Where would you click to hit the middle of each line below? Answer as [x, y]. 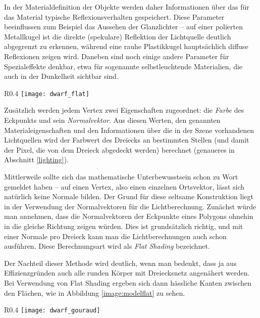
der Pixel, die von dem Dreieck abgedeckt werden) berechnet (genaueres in [119, 149]
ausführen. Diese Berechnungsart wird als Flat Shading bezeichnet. [107, 246]
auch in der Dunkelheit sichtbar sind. [61, 76]
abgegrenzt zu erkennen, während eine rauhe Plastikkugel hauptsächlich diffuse [126, 46]
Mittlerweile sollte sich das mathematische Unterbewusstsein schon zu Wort [121, 176]
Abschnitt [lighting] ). [37, 160]
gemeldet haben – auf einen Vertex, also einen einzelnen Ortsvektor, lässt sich [124, 186]
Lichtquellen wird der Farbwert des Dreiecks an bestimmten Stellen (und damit [127, 140]
